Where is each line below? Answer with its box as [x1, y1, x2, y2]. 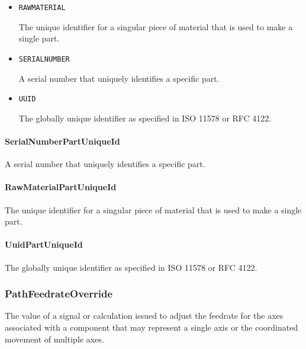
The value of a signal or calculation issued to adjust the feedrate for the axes [5, 309, 284, 322]
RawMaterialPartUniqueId [5, 181, 117, 193]
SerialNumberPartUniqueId [5, 135, 120, 147]
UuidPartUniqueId [5, 238, 83, 251]
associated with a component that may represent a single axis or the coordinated [5, 321, 298, 333]
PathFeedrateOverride [5, 286, 113, 301]
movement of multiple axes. [5, 332, 104, 345]
